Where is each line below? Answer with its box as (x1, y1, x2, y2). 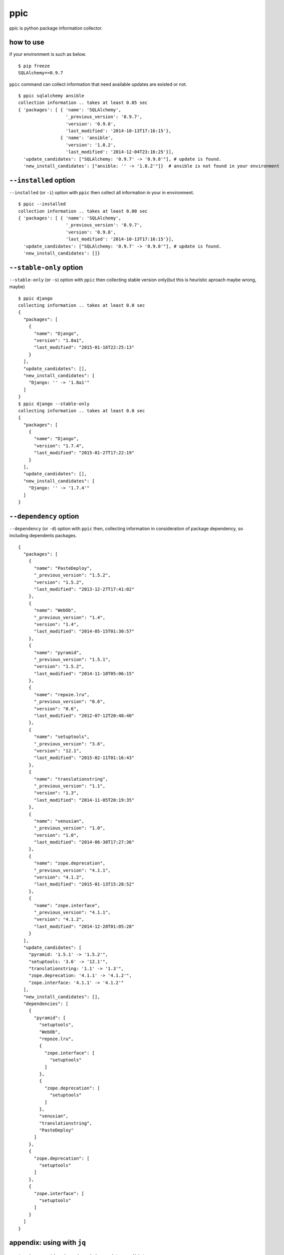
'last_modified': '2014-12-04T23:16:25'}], (65, 149, 174, 155)
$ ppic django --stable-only (18, 401, 90, 407)
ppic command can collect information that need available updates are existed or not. (9, 81, 187, 87)
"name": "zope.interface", (34, 903, 100, 908)
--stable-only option (9, 263, 83, 272)
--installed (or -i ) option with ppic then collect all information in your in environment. (9, 189, 194, 195)
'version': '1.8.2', (65, 142, 116, 148)
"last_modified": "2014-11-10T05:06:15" (34, 671, 135, 676)
